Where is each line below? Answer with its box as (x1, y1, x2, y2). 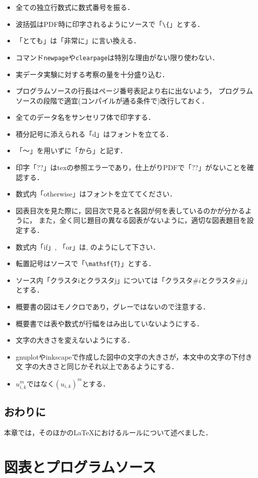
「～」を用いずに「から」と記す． (15, 145, 127, 156)
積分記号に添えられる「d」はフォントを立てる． (15, 128, 173, 139)
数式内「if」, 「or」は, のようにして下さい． (15, 241, 160, 252)
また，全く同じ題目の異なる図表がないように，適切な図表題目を (38, 215, 247, 225)
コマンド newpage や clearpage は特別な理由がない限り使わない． (15, 52, 219, 62)
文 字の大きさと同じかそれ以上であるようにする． (15, 361, 178, 372)
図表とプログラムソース (4, 456, 156, 477)
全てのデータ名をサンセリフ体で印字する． (15, 112, 155, 122)
